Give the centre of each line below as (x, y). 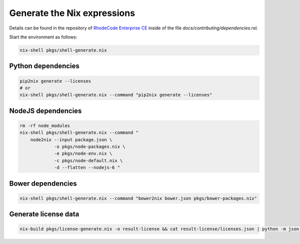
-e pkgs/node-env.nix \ (83, 154)
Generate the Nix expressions (72, 13)
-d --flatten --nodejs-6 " (87, 168)
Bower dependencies (43, 183)
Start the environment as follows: (43, 37)
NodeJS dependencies (45, 111)
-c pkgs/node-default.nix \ (88, 160)
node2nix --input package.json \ (71, 139)
